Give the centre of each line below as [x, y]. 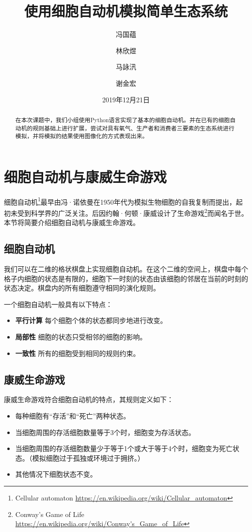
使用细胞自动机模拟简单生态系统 [126, 11]
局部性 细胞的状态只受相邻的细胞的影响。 [81, 337]
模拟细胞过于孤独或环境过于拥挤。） [88, 458]
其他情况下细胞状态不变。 [56, 474]
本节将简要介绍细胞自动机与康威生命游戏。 [72, 222]
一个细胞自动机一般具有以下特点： [58, 304]
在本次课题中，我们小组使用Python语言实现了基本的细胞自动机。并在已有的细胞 [123, 120]
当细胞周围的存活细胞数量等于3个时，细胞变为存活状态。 [105, 432]
